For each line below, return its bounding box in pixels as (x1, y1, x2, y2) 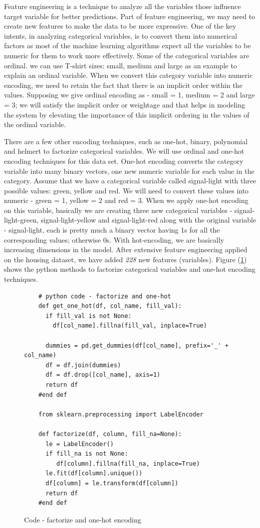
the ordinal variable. (4, 119, 66, 130)
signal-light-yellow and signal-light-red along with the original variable (41, 215, 256, 225)
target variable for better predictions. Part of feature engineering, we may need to (4, 11, 255, 21)
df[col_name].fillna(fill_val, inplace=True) (53, 322, 207, 330)
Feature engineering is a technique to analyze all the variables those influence (4, 1, 241, 11)
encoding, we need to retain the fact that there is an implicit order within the (4, 79, 242, 90)
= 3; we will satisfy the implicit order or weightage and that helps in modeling (4, 99, 245, 110)
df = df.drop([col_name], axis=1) (45, 371, 161, 379)
